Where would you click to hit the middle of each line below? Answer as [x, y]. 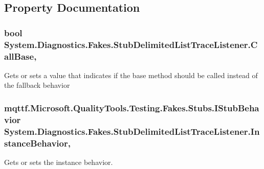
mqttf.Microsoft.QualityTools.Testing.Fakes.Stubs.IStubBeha [132, 107]
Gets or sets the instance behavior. [59, 162]
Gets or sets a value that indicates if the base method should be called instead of [131, 75]
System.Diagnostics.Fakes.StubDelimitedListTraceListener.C [131, 44]
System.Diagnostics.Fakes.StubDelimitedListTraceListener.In [132, 131]
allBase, [20, 56]
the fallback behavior [37, 85]
